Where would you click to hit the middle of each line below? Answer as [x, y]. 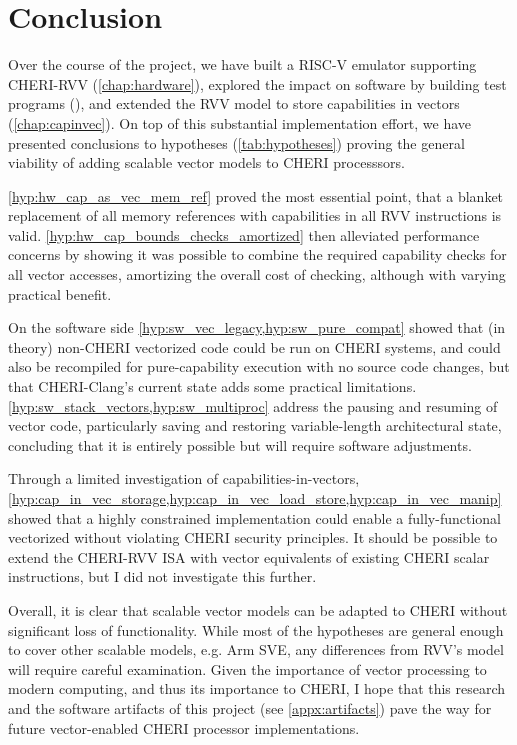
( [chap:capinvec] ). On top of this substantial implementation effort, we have [240, 122]
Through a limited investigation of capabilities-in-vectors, [184, 478]
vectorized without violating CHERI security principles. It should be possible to [253, 537]
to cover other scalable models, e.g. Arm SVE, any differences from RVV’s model [256, 649]
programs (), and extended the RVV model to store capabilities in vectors [234, 103]
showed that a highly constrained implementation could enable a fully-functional [254, 517]
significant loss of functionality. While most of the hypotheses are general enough [256, 629]
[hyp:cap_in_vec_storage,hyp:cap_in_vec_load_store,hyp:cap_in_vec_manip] [255, 498]
